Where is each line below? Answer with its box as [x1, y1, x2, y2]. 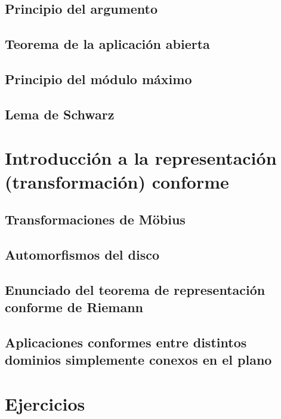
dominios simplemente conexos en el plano [5, 350, 272, 369]
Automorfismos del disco [5, 245, 160, 263]
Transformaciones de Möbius [5, 210, 186, 229]
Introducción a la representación [5, 146, 277, 170]
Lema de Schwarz [5, 104, 115, 123]
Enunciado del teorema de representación [5, 280, 265, 298]
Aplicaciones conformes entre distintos [5, 332, 247, 351]
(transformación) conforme [5, 169, 229, 193]
